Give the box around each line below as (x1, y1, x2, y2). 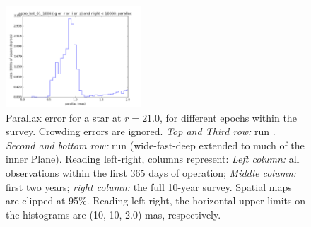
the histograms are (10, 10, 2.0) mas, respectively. (6, 206, 221, 221)
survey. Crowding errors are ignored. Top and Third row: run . (6, 124, 276, 139)
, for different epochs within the (160, 110, 297, 124)
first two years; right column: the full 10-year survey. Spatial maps (6, 179, 292, 194)
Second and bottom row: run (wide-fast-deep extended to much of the (6, 137, 305, 152)
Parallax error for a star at (6, 110, 122, 124)
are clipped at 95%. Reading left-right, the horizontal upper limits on (6, 193, 305, 208)
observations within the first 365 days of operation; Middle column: (6, 165, 297, 180)
